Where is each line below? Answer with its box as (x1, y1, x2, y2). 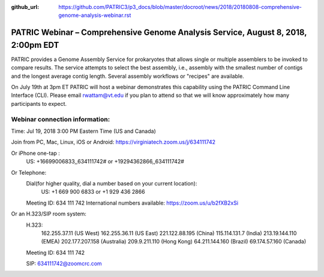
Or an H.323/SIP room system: (11, 210, 87, 218)
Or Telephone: (11, 169, 47, 176)
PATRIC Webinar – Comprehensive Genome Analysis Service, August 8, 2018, (11, 28, 307, 38)
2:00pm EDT (11, 39, 59, 50)
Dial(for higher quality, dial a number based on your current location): (26, 179, 197, 187)
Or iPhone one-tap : (11, 150, 60, 157)
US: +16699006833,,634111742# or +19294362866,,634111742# (26, 158, 184, 165)
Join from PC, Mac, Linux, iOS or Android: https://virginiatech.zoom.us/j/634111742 (11, 138, 216, 146)
